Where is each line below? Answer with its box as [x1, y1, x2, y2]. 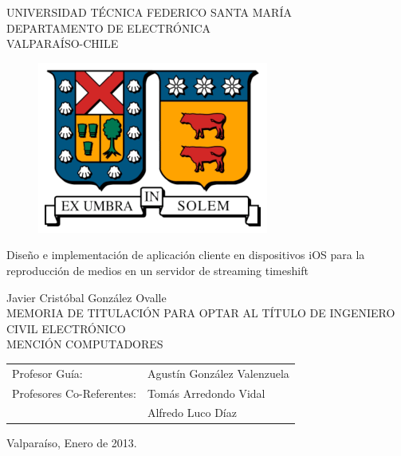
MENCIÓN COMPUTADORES [6, 336, 163, 352]
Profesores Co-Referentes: [12, 384, 136, 401]
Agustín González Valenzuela [147, 364, 289, 381]
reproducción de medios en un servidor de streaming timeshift [6, 261, 309, 278]
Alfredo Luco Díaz [147, 404, 237, 421]
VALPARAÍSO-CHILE [6, 35, 119, 52]
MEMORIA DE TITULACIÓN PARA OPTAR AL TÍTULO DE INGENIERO [6, 305, 395, 321]
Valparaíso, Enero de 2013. [6, 434, 137, 451]
